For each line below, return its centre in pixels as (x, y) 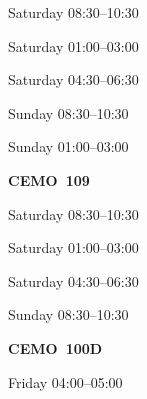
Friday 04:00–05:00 (65, 381)
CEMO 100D (55, 347)
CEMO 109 (49, 179)
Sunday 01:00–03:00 (68, 146)
